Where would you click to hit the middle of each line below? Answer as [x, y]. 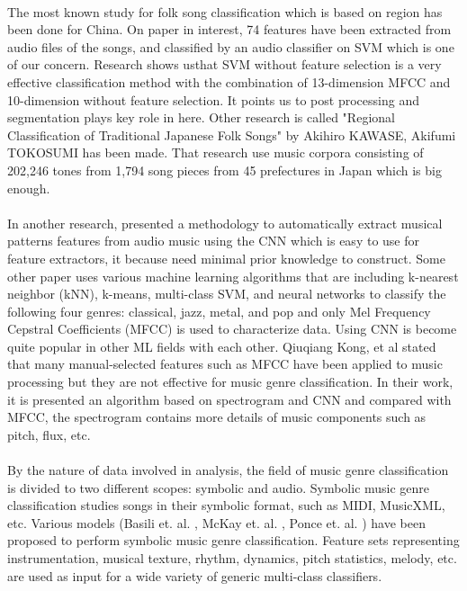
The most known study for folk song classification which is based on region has [225, 11]
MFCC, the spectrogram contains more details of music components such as [217, 417]
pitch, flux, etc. [49, 434]
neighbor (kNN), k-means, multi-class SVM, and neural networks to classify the [227, 294]
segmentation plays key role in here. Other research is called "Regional [201, 117]
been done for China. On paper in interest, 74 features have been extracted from [229, 29]
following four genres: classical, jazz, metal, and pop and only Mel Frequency [219, 311]
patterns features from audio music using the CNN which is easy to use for [213, 241]
